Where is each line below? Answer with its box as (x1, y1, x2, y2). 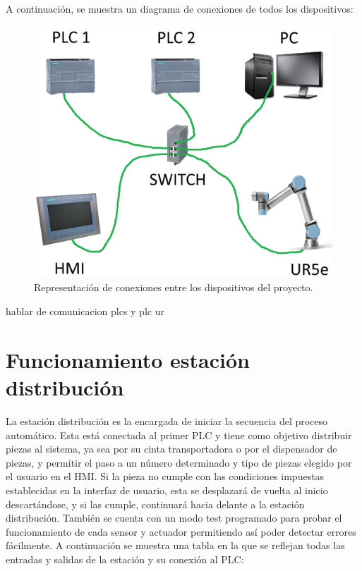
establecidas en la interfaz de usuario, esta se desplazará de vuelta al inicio (6, 482, 328, 497)
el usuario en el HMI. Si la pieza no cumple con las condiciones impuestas (6, 469, 325, 484)
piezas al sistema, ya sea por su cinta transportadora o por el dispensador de (6, 441, 337, 456)
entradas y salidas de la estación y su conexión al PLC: (6, 551, 244, 566)
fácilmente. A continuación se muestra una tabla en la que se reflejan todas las (6, 538, 345, 553)
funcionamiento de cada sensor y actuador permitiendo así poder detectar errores (6, 524, 356, 539)
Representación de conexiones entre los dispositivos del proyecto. (34, 280, 313, 295)
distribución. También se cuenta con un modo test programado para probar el (6, 510, 342, 525)
